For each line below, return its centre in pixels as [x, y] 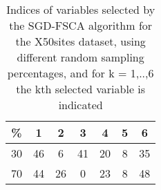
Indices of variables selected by [81, 9]
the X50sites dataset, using [80, 41]
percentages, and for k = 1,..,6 [80, 73]
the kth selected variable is [81, 89]
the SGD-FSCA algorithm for [81, 25]
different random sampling [80, 57]
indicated [80, 105]
